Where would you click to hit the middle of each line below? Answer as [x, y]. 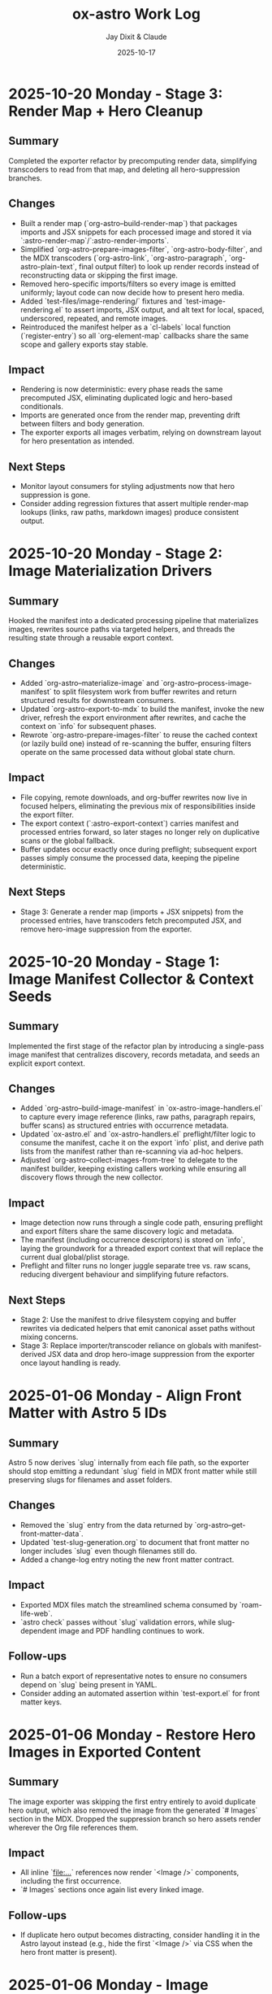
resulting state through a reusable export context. [91, 638]
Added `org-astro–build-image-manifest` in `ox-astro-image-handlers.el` [141, 1108]
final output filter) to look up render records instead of [169, 266]
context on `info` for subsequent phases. [88, 726]
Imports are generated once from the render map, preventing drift [130, 415]
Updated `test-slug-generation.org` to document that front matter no [135, 1542]
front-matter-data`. [52, 1534]
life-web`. [36, 1613]
